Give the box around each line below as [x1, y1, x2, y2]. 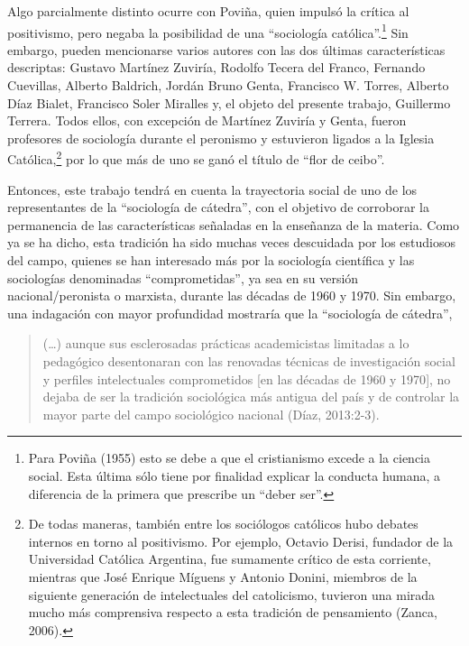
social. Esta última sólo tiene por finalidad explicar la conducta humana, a [28, 466, 441, 484]
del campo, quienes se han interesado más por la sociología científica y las [7, 251, 415, 270]
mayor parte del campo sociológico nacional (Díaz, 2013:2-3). [42, 404, 380, 423]
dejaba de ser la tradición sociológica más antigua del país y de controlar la [42, 387, 460, 406]
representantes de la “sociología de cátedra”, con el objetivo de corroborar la [7, 198, 429, 217]
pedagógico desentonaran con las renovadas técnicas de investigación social [42, 352, 455, 370]
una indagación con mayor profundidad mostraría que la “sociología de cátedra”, [7, 303, 453, 322]
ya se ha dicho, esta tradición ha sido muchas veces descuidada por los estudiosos [7, 233, 456, 252]
